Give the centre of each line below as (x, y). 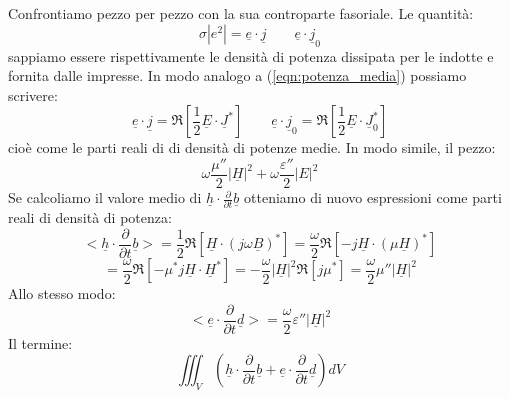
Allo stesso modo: (62, 293)
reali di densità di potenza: (90, 217)
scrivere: (33, 94)
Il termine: (40, 342)
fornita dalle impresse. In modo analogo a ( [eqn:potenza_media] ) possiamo (237, 75)
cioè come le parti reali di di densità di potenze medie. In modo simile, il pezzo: (252, 147)
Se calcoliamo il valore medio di (105, 197)
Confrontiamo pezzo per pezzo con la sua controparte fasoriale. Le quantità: (241, 13)
